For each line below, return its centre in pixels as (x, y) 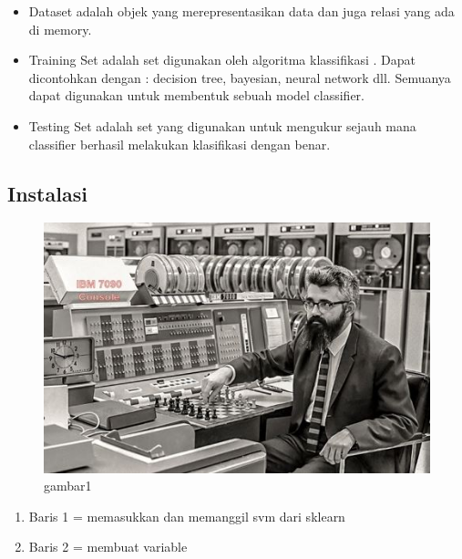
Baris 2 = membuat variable (108, 547)
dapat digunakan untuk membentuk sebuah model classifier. (196, 95)
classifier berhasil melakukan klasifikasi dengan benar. (180, 144)
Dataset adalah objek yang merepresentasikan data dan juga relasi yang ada (241, 11)
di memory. (60, 29)
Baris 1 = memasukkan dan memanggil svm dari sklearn (187, 516)
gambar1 (68, 486)
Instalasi (47, 193)
